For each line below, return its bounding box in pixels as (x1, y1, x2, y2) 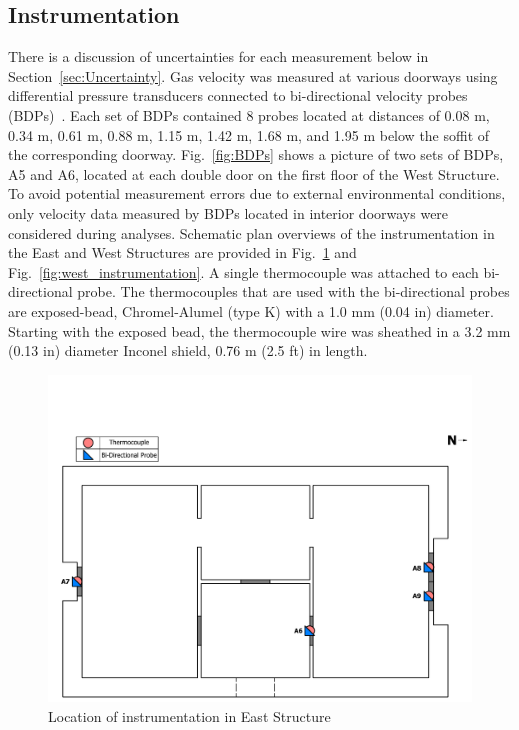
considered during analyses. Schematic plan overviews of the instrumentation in (8, 222, 495, 243)
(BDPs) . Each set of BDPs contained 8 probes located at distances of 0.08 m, (8, 104, 490, 125)
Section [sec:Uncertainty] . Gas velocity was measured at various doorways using (8, 65, 498, 86)
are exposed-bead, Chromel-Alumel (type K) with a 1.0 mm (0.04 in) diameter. (8, 300, 494, 321)
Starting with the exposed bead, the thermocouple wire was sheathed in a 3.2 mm (8, 320, 511, 341)
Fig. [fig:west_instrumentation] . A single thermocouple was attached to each (8, 261, 479, 282)
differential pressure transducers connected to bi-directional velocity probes (8, 85, 468, 106)
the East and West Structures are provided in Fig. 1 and (8, 242, 357, 263)
